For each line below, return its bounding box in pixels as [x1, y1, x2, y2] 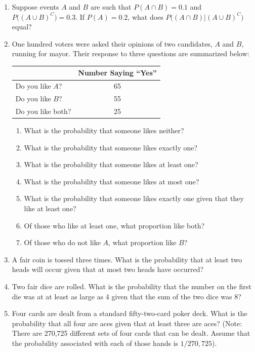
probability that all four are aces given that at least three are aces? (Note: [12, 318, 242, 328]
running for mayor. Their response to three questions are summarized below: [12, 48, 249, 59]
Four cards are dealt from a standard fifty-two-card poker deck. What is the [12, 308, 247, 319]
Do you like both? [15, 106, 71, 116]
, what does [127, 11, 163, 22]
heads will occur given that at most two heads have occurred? [12, 264, 204, 275]
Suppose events [12, 2, 59, 12]
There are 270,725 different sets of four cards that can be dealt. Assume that [12, 328, 250, 338]
